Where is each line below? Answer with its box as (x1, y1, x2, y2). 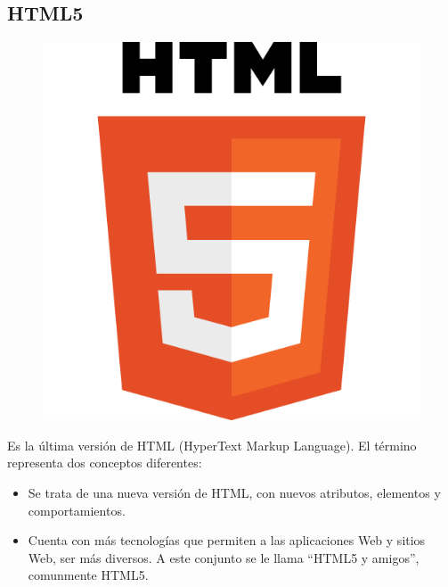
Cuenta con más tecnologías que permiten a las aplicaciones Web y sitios (28, 531, 426, 550)
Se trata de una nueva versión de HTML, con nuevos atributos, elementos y (28, 483, 441, 501)
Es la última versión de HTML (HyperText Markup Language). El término (7, 435, 417, 454)
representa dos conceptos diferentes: (7, 453, 202, 472)
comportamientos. (28, 500, 126, 519)
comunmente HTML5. (28, 566, 149, 584)
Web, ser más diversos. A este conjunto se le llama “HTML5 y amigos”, (28, 548, 419, 566)
